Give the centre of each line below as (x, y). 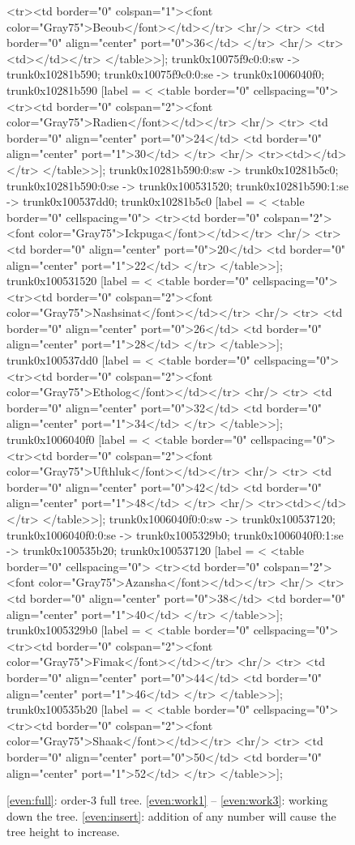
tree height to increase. (63, 832)
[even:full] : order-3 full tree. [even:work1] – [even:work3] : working (167, 800)
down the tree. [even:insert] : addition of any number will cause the (171, 815)
